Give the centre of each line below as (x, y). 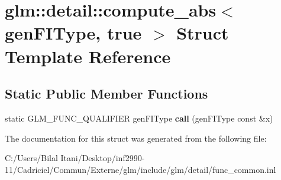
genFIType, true (73, 33)
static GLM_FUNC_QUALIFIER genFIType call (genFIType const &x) (139, 118)
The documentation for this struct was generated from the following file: (136, 138)
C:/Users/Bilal (31, 158)
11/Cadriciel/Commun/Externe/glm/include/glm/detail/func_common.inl (140, 169)
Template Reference (88, 56)
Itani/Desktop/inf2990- (103, 158)
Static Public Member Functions (106, 94)
